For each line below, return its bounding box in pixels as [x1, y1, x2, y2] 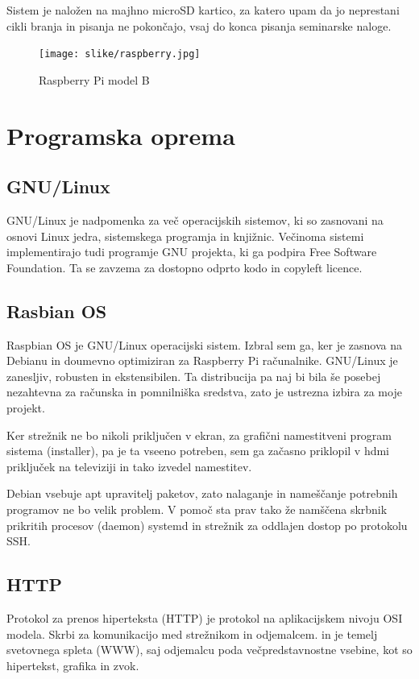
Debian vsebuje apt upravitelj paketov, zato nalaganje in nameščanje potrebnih [6, 485, 398, 502]
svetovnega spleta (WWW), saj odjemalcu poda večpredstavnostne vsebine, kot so [6, 641, 413, 658]
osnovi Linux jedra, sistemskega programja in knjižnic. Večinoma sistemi [6, 227, 364, 244]
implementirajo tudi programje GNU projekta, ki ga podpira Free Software [6, 243, 377, 260]
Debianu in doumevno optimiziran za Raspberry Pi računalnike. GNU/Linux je [6, 352, 398, 369]
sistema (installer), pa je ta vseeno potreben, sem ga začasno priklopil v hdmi [6, 442, 390, 459]
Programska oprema [6, 118, 235, 151]
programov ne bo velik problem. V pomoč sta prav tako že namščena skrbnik [6, 500, 388, 517]
